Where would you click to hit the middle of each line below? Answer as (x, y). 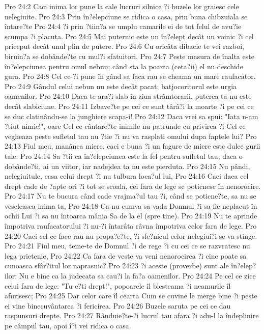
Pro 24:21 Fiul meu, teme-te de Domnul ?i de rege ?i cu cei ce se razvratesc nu (127, 246)
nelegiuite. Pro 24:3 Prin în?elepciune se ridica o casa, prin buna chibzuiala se (126, 16)
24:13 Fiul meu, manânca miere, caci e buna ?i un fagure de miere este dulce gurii (133, 146)
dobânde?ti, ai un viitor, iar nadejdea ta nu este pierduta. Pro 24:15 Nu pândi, (127, 166)
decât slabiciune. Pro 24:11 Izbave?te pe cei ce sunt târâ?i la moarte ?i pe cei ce (129, 106)
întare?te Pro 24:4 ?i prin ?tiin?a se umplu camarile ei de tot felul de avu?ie (123, 26)
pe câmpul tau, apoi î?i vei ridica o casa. (68, 325)
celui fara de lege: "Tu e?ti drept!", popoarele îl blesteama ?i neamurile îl (118, 285)
